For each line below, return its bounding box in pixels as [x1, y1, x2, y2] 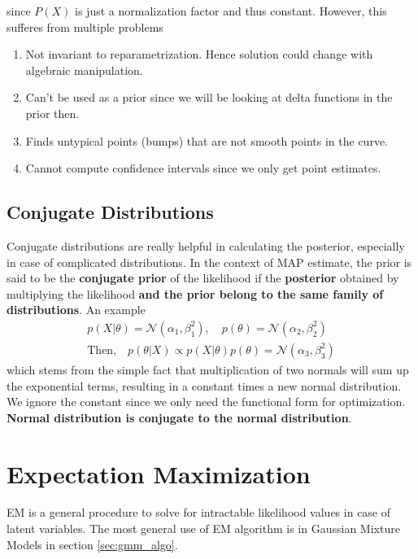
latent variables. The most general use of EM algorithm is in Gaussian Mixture [7, 520, 400, 537]
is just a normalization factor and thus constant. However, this [75, 2, 387, 19]
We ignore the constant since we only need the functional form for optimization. [7, 393, 406, 410]
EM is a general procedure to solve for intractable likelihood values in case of [7, 504, 391, 521]
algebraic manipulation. [25, 61, 143, 78]
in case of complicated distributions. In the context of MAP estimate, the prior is [7, 253, 412, 270]
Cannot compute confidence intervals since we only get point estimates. [25, 159, 381, 177]
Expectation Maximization [7, 456, 311, 490]
